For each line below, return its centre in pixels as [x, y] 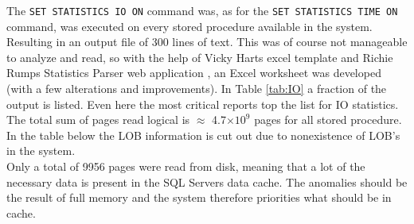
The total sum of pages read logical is [98, 120]
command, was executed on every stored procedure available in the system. [189, 26]
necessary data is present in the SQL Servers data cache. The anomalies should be [207, 182]
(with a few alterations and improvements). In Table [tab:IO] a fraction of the [197, 89]
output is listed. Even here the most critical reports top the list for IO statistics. [203, 104]
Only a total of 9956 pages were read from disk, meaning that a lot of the [186, 166]
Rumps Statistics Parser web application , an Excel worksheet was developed [194, 73]
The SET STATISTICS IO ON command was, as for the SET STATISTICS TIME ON [202, 10]
